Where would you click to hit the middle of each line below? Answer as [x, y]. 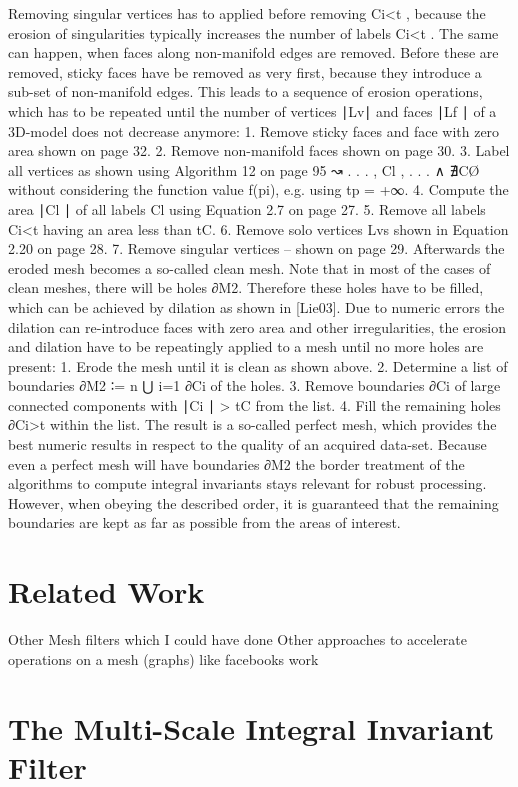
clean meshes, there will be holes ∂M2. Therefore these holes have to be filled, [246, 287]
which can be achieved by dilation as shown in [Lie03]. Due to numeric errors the [256, 306]
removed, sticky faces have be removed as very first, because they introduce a [245, 71]
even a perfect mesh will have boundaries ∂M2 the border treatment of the [236, 463]
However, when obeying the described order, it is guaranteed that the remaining [253, 502]
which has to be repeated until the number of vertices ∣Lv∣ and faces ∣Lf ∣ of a [252, 110]
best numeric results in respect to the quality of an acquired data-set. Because [247, 444]
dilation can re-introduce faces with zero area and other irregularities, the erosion [257, 326]
